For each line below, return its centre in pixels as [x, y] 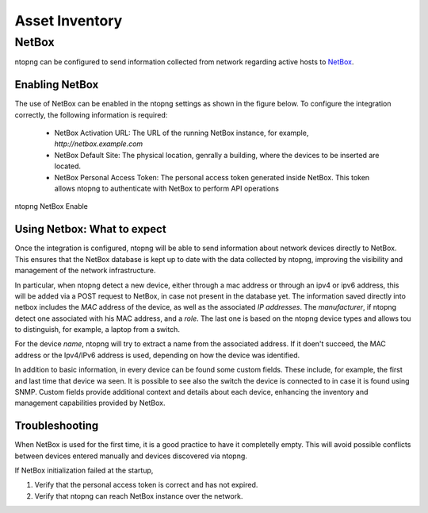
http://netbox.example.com [99, 144]
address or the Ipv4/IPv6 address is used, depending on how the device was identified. [157, 355]
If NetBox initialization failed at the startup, [84, 471]
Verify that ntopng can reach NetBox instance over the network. [139, 496]
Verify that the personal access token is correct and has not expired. [146, 485]
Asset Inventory [69, 21]
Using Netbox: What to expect [90, 229]
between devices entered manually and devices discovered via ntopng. [131, 456]
